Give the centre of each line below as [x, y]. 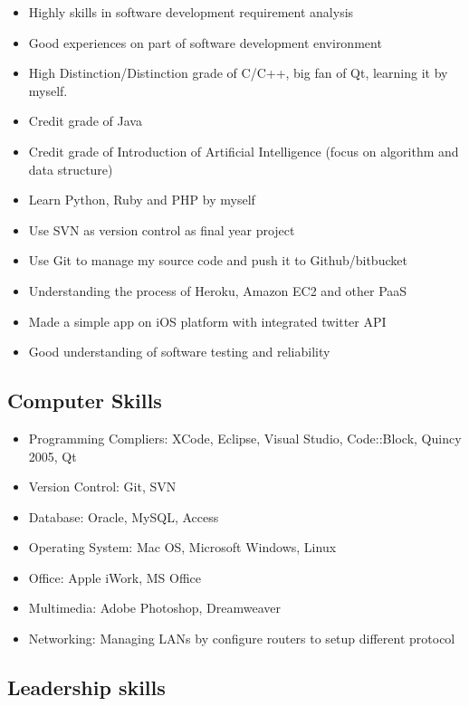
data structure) [71, 169]
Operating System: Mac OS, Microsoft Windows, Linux [182, 547]
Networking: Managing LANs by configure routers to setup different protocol [242, 639]
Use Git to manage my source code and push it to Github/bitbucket [218, 260]
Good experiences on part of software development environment [205, 42]
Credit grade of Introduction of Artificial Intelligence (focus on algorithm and [244, 151]
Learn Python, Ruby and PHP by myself [142, 200]
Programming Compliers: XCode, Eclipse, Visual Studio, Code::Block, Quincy [245, 438]
